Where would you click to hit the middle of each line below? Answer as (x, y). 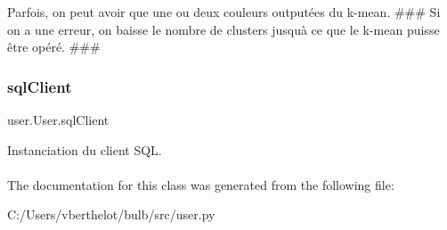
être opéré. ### (54, 47)
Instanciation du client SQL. (85, 149)
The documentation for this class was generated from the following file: (201, 184)
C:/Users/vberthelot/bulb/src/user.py (111, 214)
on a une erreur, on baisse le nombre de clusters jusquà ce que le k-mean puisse (223, 29)
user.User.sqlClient (58, 119)
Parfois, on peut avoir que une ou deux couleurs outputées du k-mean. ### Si (224, 12)
